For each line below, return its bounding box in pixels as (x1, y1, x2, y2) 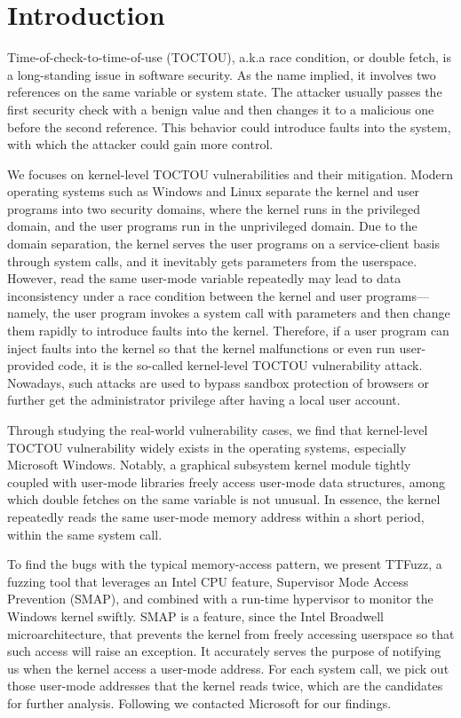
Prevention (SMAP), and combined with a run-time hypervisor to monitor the (7, 589, 433, 608)
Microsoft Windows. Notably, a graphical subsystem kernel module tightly (7, 455, 411, 474)
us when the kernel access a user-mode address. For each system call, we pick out (7, 659, 449, 677)
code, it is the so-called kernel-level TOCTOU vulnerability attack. (58, 356, 423, 375)
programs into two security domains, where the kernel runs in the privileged (7, 199, 420, 217)
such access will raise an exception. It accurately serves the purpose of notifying (7, 642, 441, 660)
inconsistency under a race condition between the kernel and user (7, 286, 362, 304)
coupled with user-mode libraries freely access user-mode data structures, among (7, 472, 446, 491)
